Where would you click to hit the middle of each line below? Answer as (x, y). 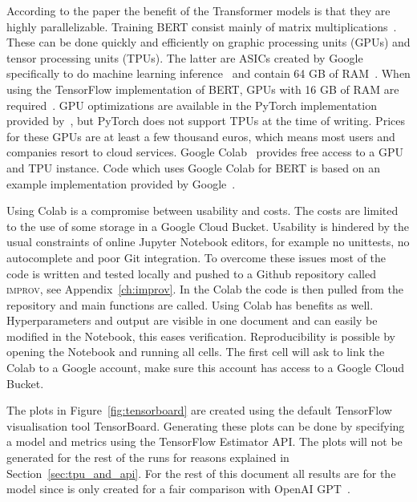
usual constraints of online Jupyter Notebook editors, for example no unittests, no (208, 242)
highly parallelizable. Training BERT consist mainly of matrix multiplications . (202, 26)
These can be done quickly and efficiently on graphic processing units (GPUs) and (208, 42)
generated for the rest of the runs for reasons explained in (148, 457)
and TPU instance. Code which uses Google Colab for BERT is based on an (194, 167)
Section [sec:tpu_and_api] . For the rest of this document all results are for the (201, 473)
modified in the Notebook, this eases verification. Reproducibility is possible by (201, 336)
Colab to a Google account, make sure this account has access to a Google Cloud (205, 368)
